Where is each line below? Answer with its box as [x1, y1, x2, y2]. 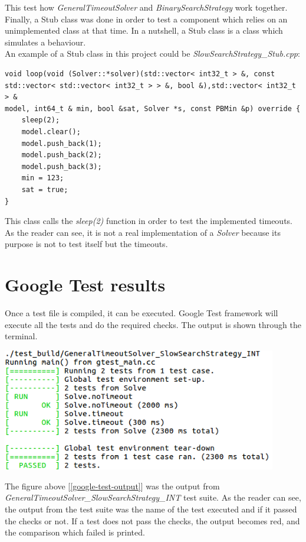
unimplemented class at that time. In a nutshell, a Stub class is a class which [5, 24, 283, 37]
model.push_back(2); [21, 151, 102, 160]
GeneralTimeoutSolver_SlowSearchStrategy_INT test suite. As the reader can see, [5, 491, 301, 504]
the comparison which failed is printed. [5, 526, 145, 538]
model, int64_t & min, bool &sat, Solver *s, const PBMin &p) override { [5, 104, 301, 113]
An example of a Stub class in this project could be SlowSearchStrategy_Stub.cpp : [5, 47, 300, 60]
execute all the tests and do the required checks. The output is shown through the [5, 318, 301, 330]
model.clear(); [21, 127, 81, 136]
